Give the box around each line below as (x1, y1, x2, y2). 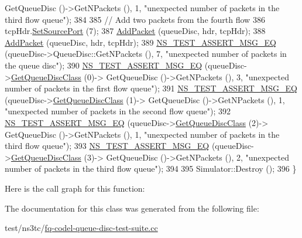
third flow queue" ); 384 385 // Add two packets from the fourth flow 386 (5, 13, 265, 25)
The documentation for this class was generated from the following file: (5, 202, 259, 214)
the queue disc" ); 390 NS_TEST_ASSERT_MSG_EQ (5, 59, 203, 71)
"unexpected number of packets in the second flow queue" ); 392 (5, 105, 231, 117)
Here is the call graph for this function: (5, 182, 145, 194)
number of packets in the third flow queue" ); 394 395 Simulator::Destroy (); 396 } (5, 162, 297, 175)
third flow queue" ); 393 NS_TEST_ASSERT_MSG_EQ (5, 140, 210, 152)
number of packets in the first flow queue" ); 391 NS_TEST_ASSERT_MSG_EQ (5, 82, 297, 94)
